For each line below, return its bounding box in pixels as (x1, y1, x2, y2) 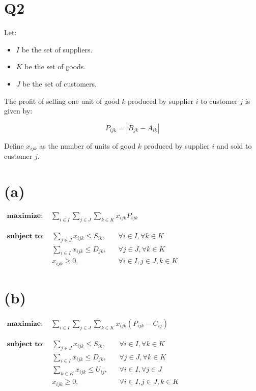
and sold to (216, 140, 252, 151)
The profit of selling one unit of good (4, 95, 120, 106)
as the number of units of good (39, 140, 136, 151)
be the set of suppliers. (21, 44, 93, 54)
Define (4, 140, 24, 151)
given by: (4, 105, 33, 116)
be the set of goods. (24, 61, 86, 72)
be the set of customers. (22, 78, 97, 89)
